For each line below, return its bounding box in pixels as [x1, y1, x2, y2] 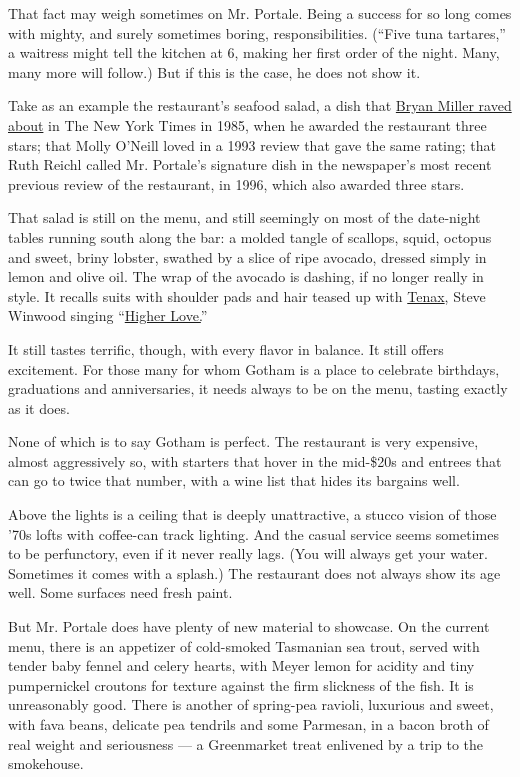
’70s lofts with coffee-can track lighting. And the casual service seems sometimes [8, 523, 499, 544]
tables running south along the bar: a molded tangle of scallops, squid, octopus [8, 226, 492, 247]
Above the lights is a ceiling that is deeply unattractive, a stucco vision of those [8, 504, 497, 525]
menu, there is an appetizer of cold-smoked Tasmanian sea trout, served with [8, 635, 480, 656]
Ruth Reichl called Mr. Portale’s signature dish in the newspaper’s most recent [8, 154, 492, 175]
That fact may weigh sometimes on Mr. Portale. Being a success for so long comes [8, 3, 512, 23]
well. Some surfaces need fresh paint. [8, 582, 233, 603]
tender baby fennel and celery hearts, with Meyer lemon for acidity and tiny [8, 655, 475, 676]
